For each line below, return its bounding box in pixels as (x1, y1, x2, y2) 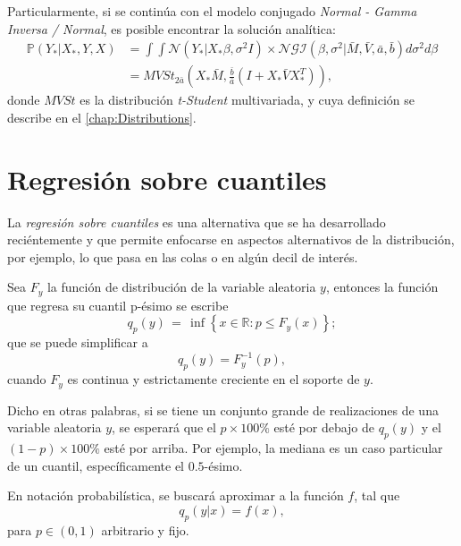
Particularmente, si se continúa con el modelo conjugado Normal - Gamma (7, 2, 417, 20)
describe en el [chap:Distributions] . (7, 107, 197, 126)
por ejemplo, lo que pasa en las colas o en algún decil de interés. (7, 247, 358, 266)
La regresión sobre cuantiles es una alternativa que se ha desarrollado (7, 212, 386, 231)
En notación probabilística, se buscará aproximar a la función (7, 486, 344, 505)
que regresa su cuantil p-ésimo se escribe (7, 295, 229, 314)
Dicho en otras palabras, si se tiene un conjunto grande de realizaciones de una (7, 400, 439, 419)
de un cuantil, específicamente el (7, 456, 185, 474)
